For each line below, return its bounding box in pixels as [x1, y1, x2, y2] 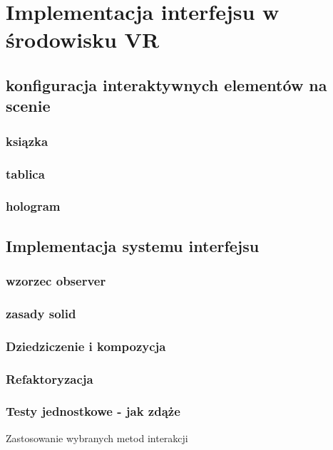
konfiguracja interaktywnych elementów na [6, 73, 327, 95]
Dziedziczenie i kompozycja [6, 337, 166, 355]
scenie [6, 95, 51, 117]
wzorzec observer [6, 271, 106, 289]
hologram [6, 197, 61, 215]
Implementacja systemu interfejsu [6, 234, 260, 256]
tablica [6, 164, 45, 182]
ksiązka [6, 132, 48, 150]
